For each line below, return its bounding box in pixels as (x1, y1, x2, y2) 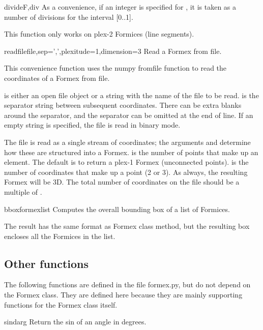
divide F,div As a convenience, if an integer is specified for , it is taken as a (4, 2, 237, 12)
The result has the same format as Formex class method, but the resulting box (4, 221, 250, 231)
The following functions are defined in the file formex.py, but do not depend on (4, 279, 251, 290)
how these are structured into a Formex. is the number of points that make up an (4, 146, 258, 157)
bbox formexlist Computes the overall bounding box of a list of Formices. (4, 203, 230, 214)
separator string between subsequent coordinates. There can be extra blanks (4, 100, 242, 110)
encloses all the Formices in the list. (4, 230, 115, 241)
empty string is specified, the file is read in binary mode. (4, 119, 181, 130)
